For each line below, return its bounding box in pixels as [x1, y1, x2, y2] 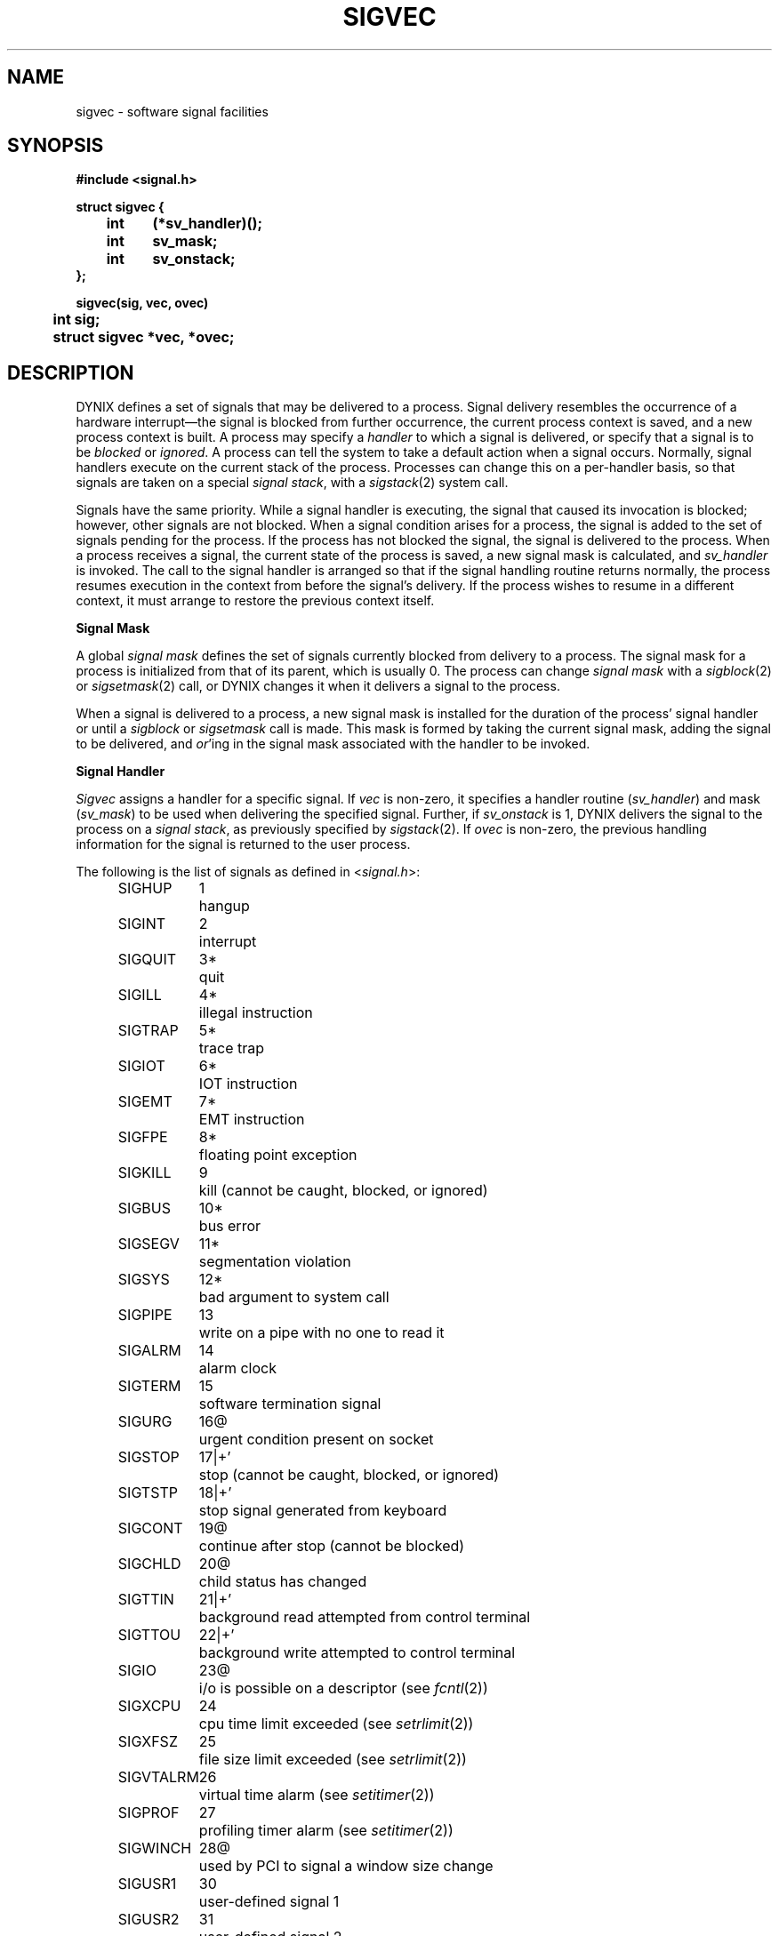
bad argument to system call [198, 1288, 389, 1307]
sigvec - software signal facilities [76, 103, 269, 119]
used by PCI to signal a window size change [198, 1857, 494, 1876]
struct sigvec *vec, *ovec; [52, 328, 235, 347]
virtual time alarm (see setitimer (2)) [198, 1786, 435, 1804]
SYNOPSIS [7, 134, 104, 157]
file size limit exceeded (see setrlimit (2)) [198, 1750, 467, 1769]
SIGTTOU [117, 1626, 181, 1644]
